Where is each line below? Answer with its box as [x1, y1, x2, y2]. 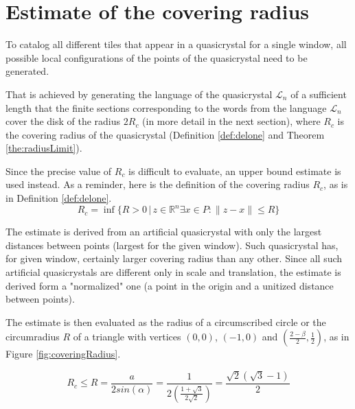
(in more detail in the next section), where [142, 114, 321, 128]
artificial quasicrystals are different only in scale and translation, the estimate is [5, 264, 341, 279]
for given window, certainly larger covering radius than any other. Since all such [5, 251, 343, 266]
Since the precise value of [5, 163, 112, 178]
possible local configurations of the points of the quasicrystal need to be [5, 50, 308, 65]
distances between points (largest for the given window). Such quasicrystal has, [5, 237, 339, 252]
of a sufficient [290, 86, 347, 101]
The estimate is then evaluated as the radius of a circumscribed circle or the [5, 314, 326, 329]
